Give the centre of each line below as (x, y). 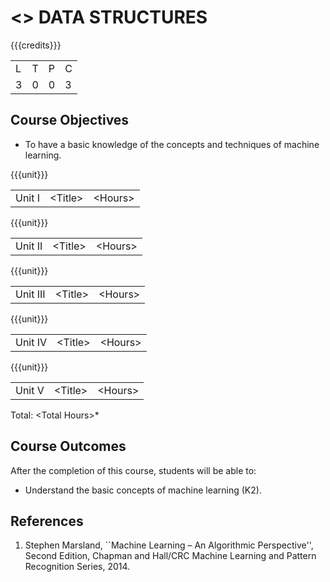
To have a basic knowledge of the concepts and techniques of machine (172, 144)
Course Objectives (70, 120)
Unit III (30, 294)
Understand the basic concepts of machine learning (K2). (143, 490)
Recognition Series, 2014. (77, 567)
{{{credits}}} (36, 45)
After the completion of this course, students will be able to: (133, 470)
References (47, 521)
